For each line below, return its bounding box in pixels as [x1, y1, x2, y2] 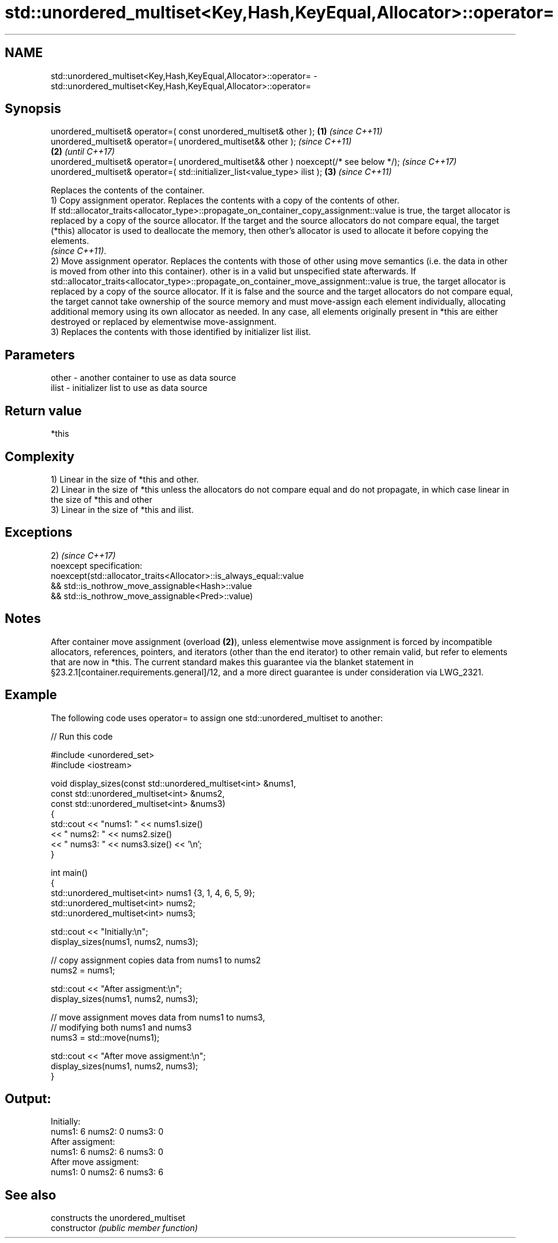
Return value [5, 403, 82, 418]
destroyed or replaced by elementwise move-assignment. [51, 317, 277, 327]
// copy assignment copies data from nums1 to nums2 [51, 954, 261, 965]
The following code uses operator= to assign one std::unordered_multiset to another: [51, 712, 383, 723]
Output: [5, 1091, 51, 1106]
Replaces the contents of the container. [51, 185, 204, 196]
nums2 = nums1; [51, 965, 115, 975]
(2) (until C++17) [51, 146, 115, 157]
